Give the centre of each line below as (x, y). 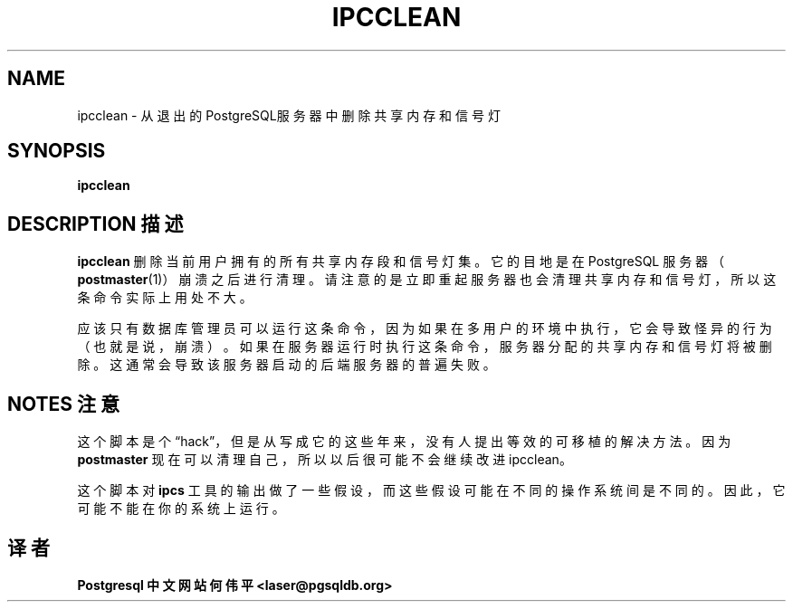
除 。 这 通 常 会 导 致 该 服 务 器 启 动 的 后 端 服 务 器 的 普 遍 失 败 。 (287, 365)
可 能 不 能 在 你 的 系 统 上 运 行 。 (181, 509)
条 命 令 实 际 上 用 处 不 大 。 (165, 298)
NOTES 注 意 (63, 404)
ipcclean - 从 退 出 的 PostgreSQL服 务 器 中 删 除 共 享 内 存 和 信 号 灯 (289, 115)
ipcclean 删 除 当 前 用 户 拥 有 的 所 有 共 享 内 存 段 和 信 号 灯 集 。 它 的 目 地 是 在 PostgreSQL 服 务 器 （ (401, 262)
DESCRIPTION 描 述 (96, 224)
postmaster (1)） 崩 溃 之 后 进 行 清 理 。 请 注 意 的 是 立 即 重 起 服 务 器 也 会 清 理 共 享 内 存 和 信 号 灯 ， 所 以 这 (427, 280)
